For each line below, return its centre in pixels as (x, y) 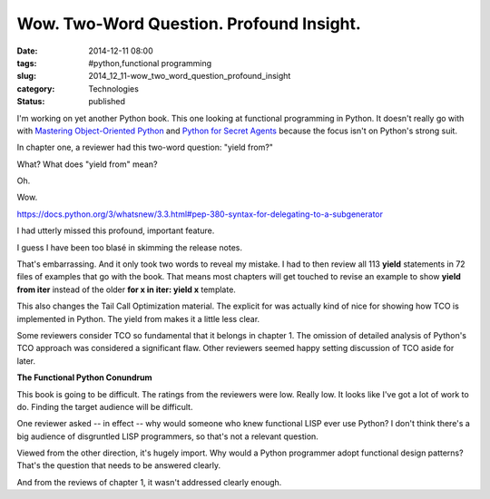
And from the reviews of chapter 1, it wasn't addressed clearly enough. (149, 482)
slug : (26, 76)
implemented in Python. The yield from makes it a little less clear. (138, 318)
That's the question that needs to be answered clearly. (119, 465)
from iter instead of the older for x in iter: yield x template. (126, 289)
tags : (27, 63)
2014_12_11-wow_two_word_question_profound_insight (190, 76)
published (107, 102)
